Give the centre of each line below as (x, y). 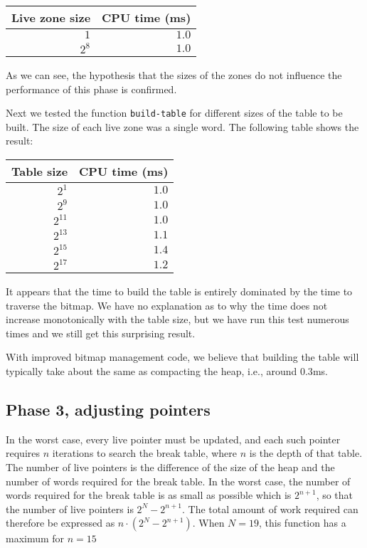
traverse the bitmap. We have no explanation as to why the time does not (167, 305)
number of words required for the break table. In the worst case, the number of (178, 481)
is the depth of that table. (306, 453)
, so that (335, 495)
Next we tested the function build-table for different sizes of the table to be (174, 113)
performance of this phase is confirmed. (91, 89)
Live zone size (51, 17)
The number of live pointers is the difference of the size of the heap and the (170, 467)
